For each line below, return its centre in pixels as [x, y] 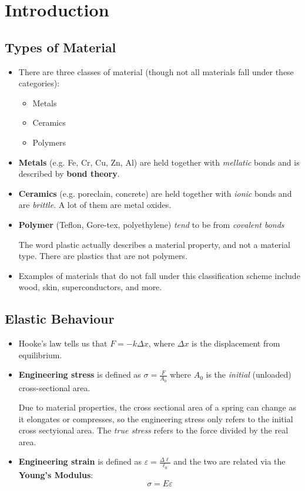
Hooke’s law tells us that [63, 343]
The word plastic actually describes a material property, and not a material [154, 244]
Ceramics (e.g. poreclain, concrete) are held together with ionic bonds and [155, 193]
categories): [39, 83]
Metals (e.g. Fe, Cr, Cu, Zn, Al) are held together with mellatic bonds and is [159, 162]
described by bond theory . [69, 174]
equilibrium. [40, 354]
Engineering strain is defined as [80, 461]
